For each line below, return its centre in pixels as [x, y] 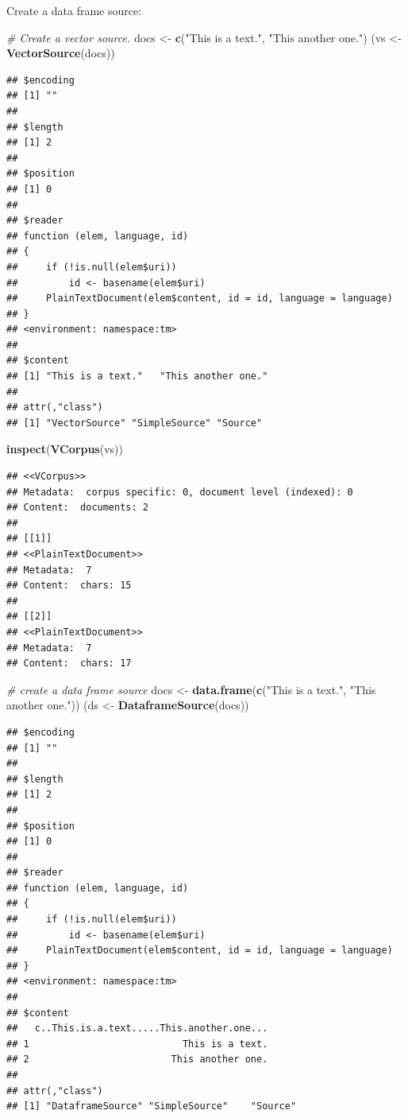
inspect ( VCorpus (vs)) [65, 449]
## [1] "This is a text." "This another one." [137, 377]
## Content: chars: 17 [69, 664]
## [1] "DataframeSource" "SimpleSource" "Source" [152, 1106]
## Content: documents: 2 [77, 508]
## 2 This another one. [137, 1060]
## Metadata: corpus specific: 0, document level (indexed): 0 [180, 492]
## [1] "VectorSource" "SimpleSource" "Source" [135, 423]
